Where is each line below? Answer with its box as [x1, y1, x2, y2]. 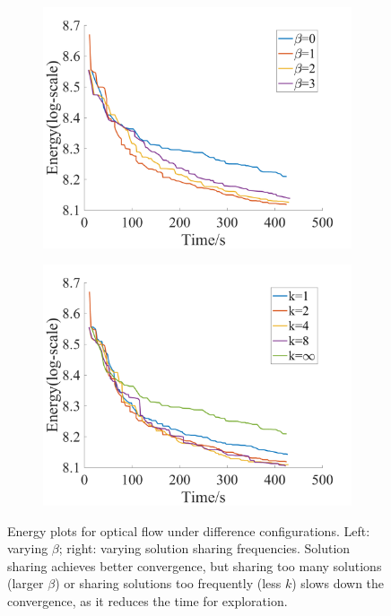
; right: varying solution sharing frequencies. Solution [58, 539, 351, 558]
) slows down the [291, 574, 385, 593]
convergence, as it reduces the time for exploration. [7, 592, 288, 611]
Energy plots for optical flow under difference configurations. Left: [7, 521, 370, 540]
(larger [7, 574, 44, 593]
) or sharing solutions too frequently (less [55, 574, 282, 593]
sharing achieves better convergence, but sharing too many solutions [7, 556, 382, 575]
